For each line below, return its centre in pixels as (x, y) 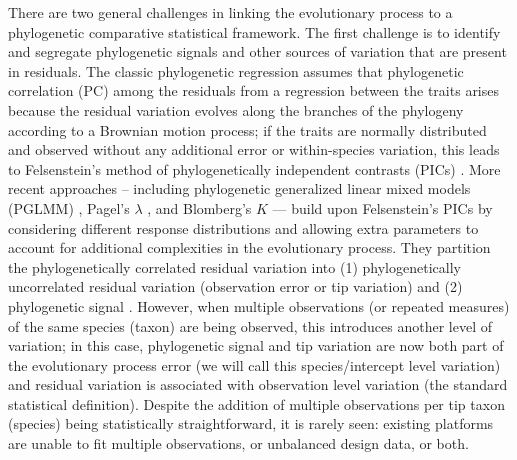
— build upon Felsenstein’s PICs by (382, 207)
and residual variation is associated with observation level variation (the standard (258, 384)
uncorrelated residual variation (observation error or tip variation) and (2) (235, 286)
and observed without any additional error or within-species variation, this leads (254, 149)
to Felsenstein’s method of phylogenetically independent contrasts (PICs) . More (254, 168)
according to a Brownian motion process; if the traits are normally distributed (247, 129)
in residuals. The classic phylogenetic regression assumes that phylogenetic (236, 70)
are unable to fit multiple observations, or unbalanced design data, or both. (238, 443)
